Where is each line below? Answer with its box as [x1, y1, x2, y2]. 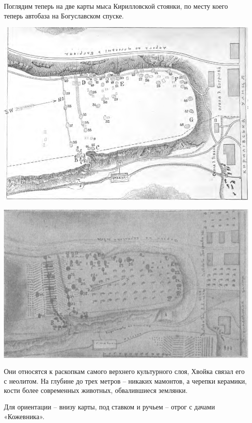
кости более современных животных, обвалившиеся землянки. [4, 385, 188, 395]
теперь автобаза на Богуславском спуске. [4, 10, 124, 20]
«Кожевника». [4, 411, 45, 421]
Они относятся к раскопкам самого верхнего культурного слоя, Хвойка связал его [4, 366, 245, 376]
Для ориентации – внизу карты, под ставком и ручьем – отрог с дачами [4, 402, 215, 411]
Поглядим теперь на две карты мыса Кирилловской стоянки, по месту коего [4, 1, 228, 11]
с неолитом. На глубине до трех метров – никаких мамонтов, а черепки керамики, [4, 375, 247, 386]
